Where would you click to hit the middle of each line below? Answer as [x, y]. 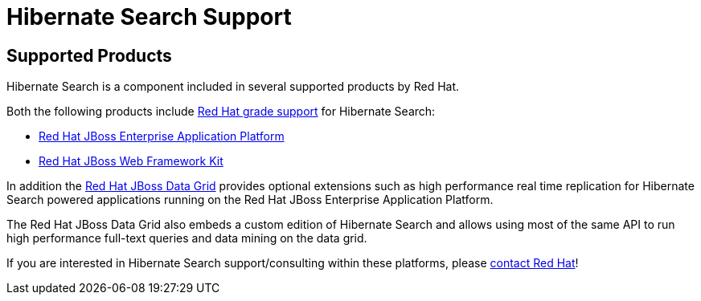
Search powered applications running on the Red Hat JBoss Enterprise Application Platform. [250, 200]
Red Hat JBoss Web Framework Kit [131, 161]
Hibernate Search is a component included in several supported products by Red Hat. [233, 87]
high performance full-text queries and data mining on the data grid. [187, 238]
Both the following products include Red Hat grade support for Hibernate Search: [221, 112]
